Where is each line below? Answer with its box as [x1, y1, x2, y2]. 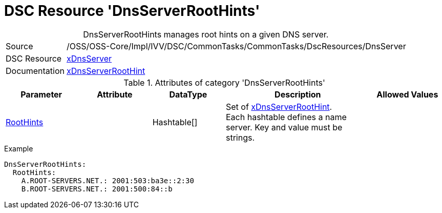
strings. [225, 132, 255, 143]
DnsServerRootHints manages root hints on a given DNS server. [83, 29, 329, 40]
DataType [169, 89, 207, 100]
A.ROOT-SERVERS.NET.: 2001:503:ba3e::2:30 [21, 176, 194, 185]
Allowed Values [376, 89, 438, 100]
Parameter [20, 89, 62, 100]
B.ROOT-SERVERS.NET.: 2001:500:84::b [21, 184, 173, 193]
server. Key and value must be [225, 122, 343, 132]
